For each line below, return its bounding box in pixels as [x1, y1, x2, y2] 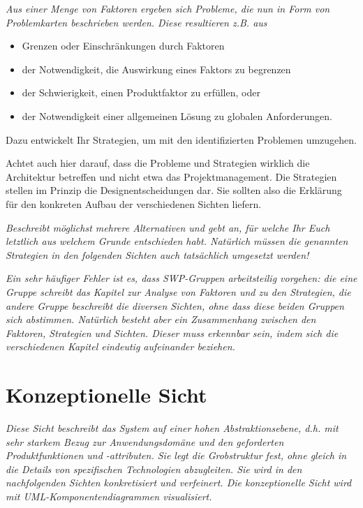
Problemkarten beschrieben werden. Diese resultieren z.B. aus [6, 15, 267, 29]
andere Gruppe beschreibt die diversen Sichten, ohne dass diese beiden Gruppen [6, 298, 344, 313]
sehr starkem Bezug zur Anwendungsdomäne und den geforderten [6, 434, 284, 449]
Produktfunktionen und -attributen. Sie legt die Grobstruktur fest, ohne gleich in [6, 448, 347, 463]
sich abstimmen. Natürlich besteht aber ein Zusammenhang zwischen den [6, 312, 316, 327]
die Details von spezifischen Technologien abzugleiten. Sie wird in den [6, 461, 302, 476]
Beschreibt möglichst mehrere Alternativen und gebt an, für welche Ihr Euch [6, 220, 330, 234]
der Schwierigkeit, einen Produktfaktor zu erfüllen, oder [22, 85, 260, 100]
